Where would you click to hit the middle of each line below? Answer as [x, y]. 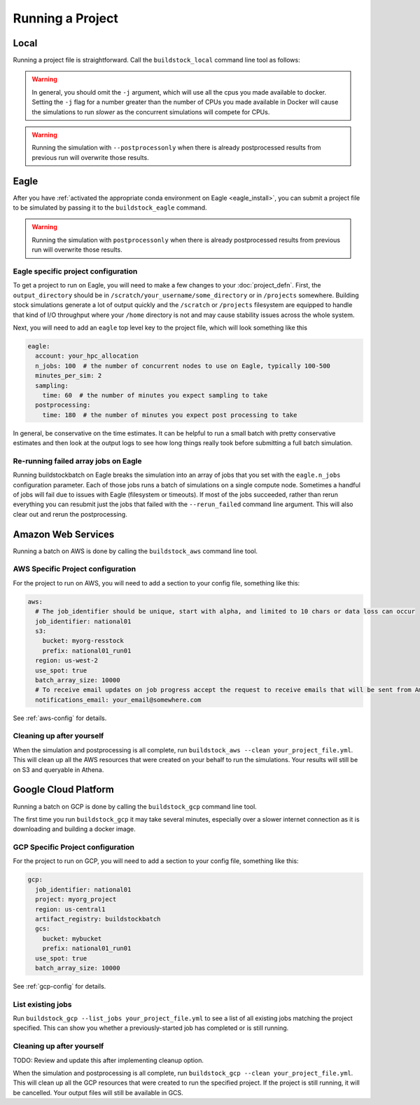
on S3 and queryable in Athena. [58, 770]
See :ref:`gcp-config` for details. [59, 986]
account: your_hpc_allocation [87, 356]
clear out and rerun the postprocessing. [70, 514]
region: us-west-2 [66, 660]
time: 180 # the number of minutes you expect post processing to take [170, 415]
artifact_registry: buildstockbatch [98, 919]
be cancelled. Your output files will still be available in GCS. [98, 1092]
